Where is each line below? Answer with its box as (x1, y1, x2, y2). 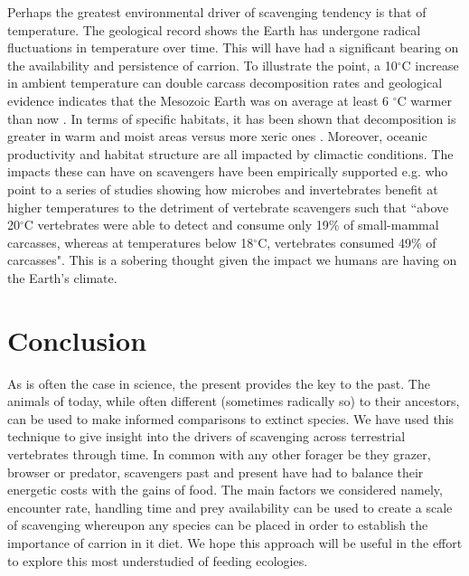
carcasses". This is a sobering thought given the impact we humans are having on (7, 250, 457, 269)
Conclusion (7, 321, 147, 358)
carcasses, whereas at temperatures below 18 (7, 232, 254, 251)
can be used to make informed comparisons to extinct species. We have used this (7, 409, 455, 428)
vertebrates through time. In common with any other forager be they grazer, (7, 445, 431, 463)
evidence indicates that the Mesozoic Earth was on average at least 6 (7, 90, 389, 109)
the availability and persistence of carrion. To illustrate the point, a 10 (7, 55, 398, 74)
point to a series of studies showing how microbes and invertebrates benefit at (7, 179, 438, 198)
